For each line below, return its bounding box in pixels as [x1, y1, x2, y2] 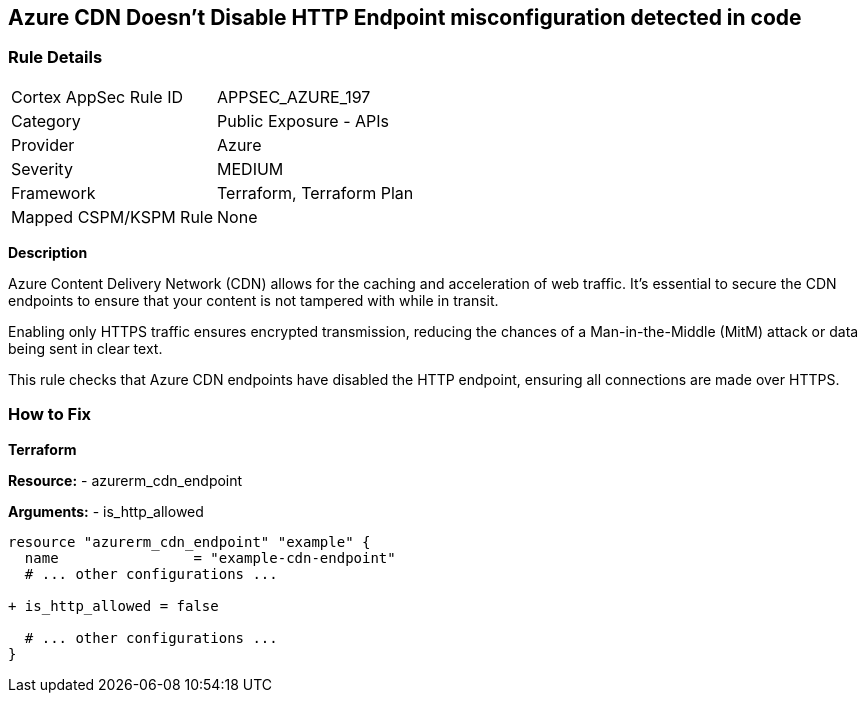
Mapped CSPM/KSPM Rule [11, 206, 214, 227]
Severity [11, 158, 73, 179]
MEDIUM [217, 158, 284, 179]
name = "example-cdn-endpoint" [24, 549, 396, 566]
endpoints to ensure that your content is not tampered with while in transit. [8, 291, 499, 309]
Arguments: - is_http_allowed [8, 502, 204, 520]
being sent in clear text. [8, 339, 163, 357]
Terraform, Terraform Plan [217, 182, 414, 203]
